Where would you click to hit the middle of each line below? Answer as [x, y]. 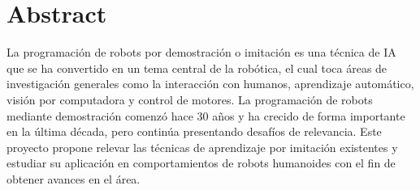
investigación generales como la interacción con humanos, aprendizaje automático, [210, 84]
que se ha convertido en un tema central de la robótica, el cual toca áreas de [197, 68]
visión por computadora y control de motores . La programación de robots [190, 99]
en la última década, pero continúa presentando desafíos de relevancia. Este [194, 131]
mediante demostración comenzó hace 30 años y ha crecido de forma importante [206, 115]
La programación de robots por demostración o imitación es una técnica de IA [201, 52]
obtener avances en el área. [74, 178]
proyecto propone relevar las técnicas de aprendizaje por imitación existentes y [202, 147]
